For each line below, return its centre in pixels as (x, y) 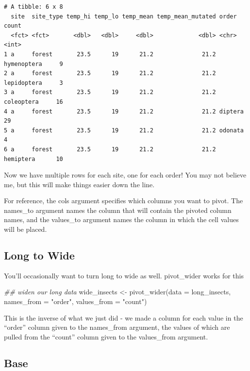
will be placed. (25, 229)
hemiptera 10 (33, 159)
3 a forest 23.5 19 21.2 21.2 (110, 92)
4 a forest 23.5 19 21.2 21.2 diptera (124, 111)
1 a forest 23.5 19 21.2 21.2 (110, 54)
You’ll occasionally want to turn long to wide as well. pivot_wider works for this (124, 275)
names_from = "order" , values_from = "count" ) (75, 301)
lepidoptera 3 (33, 83)
